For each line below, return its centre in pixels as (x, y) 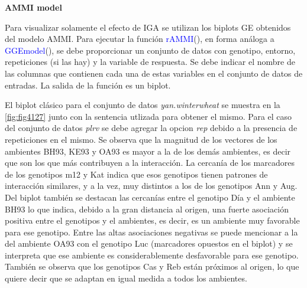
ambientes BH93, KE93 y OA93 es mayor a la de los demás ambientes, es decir (148, 151)
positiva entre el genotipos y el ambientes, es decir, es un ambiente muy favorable (152, 220)
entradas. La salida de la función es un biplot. (88, 85)
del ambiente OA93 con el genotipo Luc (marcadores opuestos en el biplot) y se (149, 243)
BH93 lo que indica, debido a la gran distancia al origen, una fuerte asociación (147, 209)
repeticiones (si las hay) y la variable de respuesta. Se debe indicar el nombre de (150, 62)
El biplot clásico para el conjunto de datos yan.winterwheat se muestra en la (143, 105)
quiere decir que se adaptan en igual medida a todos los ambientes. (126, 278)
